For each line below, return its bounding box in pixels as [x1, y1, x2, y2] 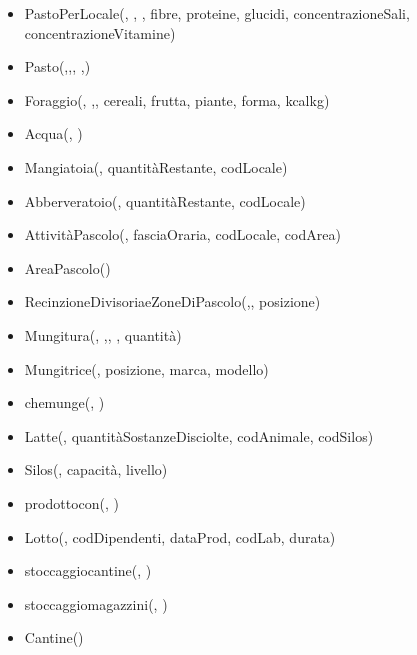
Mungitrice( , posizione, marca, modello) [24, 358, 269, 379]
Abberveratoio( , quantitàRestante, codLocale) [24, 190, 306, 211]
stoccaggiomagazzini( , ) [24, 593, 168, 614]
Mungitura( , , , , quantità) [24, 324, 182, 345]
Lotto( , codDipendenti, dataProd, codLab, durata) [24, 526, 336, 547]
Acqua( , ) [24, 123, 83, 144]
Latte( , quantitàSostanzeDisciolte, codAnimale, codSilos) [24, 425, 374, 446]
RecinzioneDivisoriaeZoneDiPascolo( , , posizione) [24, 291, 321, 312]
